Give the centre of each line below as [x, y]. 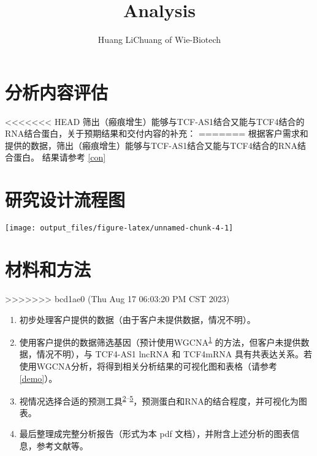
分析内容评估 [57, 92]
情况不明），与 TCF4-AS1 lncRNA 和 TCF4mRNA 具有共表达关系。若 [174, 354]
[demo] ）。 [38, 378]
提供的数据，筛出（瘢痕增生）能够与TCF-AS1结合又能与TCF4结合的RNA [151, 145]
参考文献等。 [62, 445]
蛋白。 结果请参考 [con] [59, 157]
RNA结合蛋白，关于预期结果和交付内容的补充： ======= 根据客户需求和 [157, 133]
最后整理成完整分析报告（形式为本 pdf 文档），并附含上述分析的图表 [155, 433]
